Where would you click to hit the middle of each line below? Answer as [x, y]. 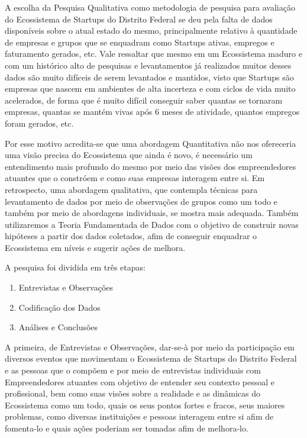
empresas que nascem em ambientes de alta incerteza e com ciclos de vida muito [150, 88]
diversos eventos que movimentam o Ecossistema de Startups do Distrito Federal [151, 358]
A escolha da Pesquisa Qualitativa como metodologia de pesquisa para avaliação [150, 7]
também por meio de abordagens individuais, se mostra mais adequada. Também [152, 213]
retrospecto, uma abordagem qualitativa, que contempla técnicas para [131, 189]
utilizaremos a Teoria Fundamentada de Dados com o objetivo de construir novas [152, 224]
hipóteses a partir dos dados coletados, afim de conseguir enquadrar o [131, 236]
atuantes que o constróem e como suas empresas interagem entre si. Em [135, 178]
